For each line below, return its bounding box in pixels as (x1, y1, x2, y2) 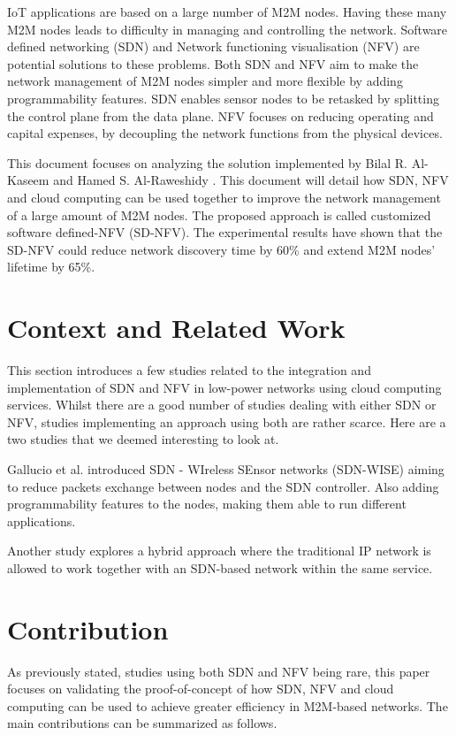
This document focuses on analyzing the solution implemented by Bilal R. (7, 153, 407, 172)
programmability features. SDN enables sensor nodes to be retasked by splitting (7, 88, 439, 107)
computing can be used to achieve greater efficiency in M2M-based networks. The (7, 696, 448, 715)
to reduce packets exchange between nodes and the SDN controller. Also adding (7, 477, 439, 495)
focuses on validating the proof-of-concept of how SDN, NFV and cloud (7, 679, 394, 698)
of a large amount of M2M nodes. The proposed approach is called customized (7, 205, 431, 224)
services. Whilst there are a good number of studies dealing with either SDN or (7, 395, 437, 414)
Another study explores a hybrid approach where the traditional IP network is (7, 541, 431, 560)
